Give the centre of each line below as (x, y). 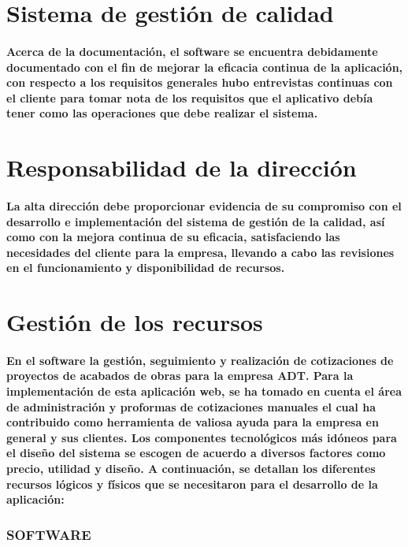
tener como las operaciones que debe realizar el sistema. (162, 113)
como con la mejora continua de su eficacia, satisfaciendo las (173, 237)
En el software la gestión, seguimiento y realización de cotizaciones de (200, 360)
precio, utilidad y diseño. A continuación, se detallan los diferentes (191, 468)
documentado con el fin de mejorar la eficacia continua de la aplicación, (205, 67)
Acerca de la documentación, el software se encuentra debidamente (192, 51)
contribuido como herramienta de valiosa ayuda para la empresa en (193, 422)
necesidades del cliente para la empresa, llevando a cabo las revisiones (200, 252)
